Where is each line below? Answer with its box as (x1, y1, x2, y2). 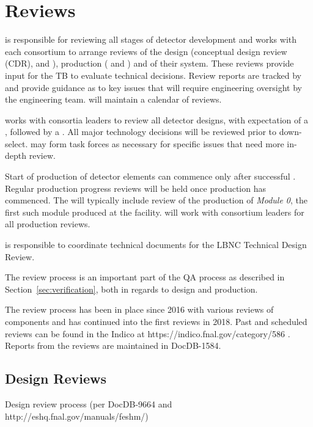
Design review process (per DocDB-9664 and (5, 397, 172, 410)
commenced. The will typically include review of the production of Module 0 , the (5, 194, 308, 206)
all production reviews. (5, 217, 90, 230)
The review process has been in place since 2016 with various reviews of (5, 303, 274, 316)
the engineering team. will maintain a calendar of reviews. (5, 93, 222, 106)
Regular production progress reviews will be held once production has (5, 181, 266, 194)
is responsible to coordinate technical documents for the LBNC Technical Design (5, 238, 307, 251)
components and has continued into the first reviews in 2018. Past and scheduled (5, 315, 307, 327)
